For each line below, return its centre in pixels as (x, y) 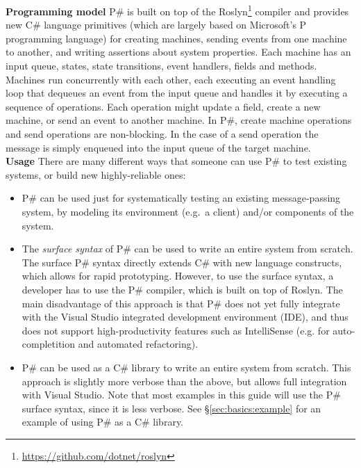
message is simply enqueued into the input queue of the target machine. (158, 147)
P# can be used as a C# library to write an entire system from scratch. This (186, 367)
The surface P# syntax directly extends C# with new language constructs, (182, 262)
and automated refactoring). (138, 344)
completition (49, 344)
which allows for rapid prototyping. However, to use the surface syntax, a (178, 276)
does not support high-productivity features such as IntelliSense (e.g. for (176, 330)
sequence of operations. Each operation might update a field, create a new (163, 106)
